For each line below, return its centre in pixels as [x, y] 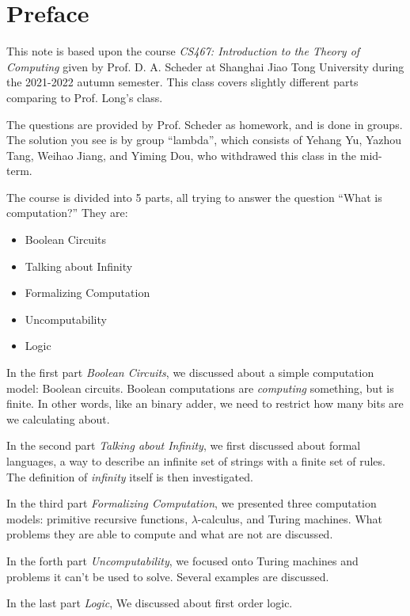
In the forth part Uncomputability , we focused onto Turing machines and [182, 560]
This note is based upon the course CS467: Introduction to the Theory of [183, 51]
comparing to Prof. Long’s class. [85, 97]
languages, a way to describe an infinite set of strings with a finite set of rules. [196, 461]
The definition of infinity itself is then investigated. [130, 476]
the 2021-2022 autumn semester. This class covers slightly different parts [182, 82]
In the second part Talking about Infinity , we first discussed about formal [184, 445]
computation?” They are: [67, 213]
